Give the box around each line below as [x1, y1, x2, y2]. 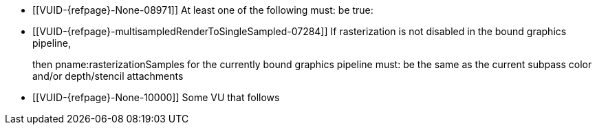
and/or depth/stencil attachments [32, 70, 184, 82]
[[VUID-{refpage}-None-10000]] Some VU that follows [32, 91, 280, 103]
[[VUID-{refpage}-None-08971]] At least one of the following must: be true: [32, 4, 373, 16]
